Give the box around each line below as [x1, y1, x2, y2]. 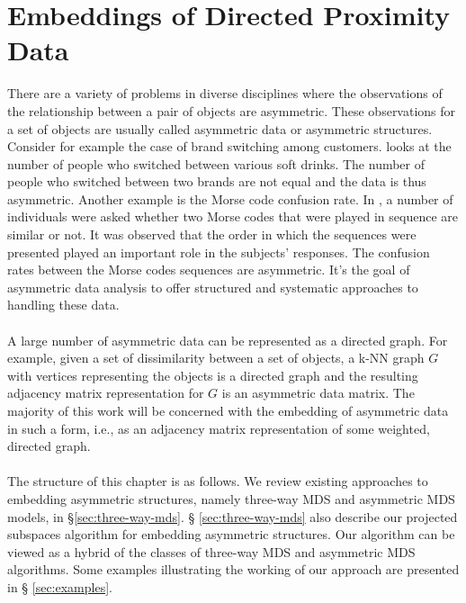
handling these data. [7, 295, 120, 314]
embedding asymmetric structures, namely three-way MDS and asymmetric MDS [7, 489, 455, 508]
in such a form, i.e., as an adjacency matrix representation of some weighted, [7, 418, 430, 437]
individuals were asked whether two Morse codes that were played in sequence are [7, 207, 459, 226]
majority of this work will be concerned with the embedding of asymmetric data [7, 401, 449, 419]
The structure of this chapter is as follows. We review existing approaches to [7, 472, 428, 490]
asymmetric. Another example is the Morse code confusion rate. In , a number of [7, 189, 453, 208]
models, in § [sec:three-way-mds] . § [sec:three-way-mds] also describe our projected [7, 507, 458, 526]
